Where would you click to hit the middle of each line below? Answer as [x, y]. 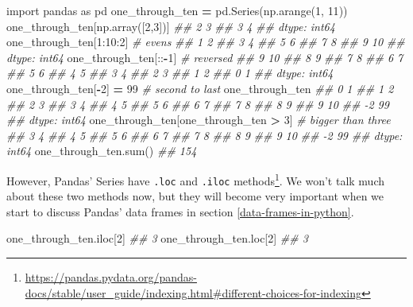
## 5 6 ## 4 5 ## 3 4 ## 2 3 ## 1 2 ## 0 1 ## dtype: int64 [170, 73]
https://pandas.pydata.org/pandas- [111, 277]
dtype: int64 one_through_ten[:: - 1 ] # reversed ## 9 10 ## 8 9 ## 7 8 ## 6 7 [205, 57]
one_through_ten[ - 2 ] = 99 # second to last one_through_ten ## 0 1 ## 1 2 [200, 88]
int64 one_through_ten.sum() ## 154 [102, 151]
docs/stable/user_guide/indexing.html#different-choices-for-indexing [193, 292]
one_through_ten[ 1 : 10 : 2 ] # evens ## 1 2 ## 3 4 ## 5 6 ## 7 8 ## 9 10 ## [206, 42]
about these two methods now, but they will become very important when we [195, 196]
